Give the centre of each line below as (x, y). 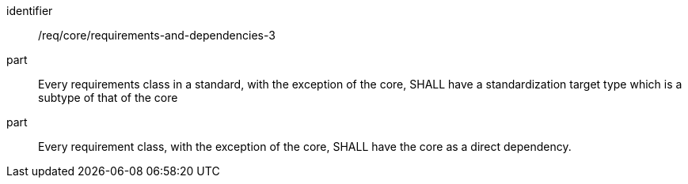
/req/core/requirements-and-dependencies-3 (157, 35)
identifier (30, 11)
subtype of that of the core (108, 98)
